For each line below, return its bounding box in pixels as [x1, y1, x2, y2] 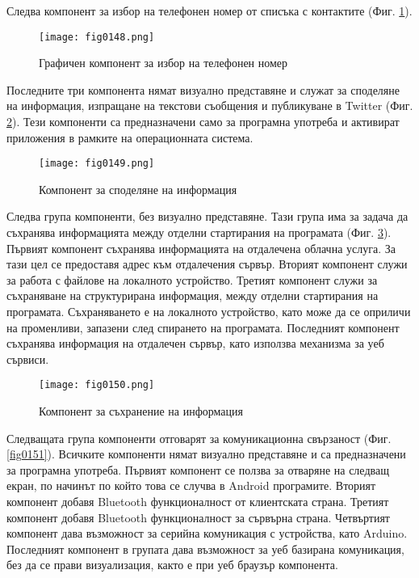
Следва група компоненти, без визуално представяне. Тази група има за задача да [6, 208, 409, 225]
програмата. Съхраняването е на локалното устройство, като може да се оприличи [6, 303, 411, 320]
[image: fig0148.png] [39, 31, 155, 43]
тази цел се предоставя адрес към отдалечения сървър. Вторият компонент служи [6, 255, 408, 272]
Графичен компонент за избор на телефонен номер [39, 54, 288, 71]
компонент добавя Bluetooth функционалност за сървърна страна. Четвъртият [6, 508, 390, 525]
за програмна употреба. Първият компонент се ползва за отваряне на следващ [6, 461, 389, 478]
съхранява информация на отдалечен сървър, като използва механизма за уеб [6, 335, 384, 352]
